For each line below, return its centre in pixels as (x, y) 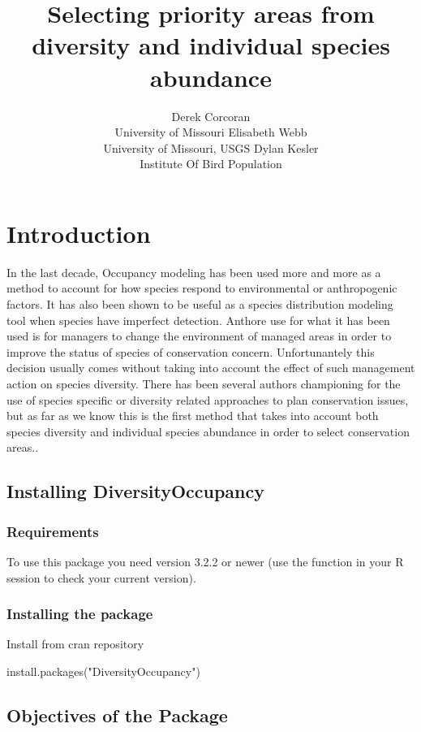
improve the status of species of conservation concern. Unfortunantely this (191, 351)
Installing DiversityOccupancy (135, 491)
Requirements (53, 531)
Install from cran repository (75, 644)
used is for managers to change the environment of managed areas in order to (199, 336)
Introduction (79, 233)
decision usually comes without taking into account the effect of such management (211, 368)
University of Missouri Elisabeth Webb (211, 132)
